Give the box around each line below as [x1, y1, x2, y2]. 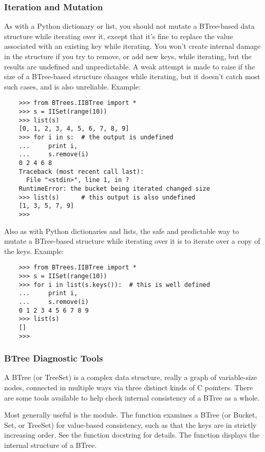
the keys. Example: [4, 245, 64, 256]
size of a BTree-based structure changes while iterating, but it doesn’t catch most [4, 71, 260, 82]
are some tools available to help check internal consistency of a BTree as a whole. [4, 392, 260, 403]
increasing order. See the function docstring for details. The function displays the [4, 429, 259, 440]
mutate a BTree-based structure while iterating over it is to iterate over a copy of [4, 236, 260, 246]
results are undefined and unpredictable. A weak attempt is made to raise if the [4, 61, 255, 71]
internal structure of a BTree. [4, 440, 97, 450]
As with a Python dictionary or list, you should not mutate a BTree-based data [4, 21, 255, 31]
